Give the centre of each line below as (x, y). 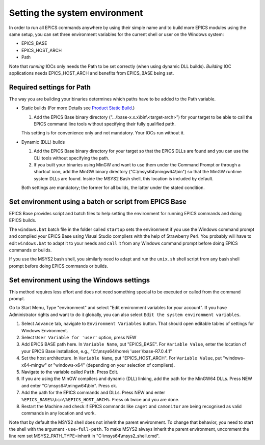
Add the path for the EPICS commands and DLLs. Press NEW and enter (93, 393)
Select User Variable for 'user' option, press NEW (79, 337)
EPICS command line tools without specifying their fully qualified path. (105, 124)
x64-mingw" (34, 365)
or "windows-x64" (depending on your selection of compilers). (111, 365)
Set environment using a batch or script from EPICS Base (98, 202)
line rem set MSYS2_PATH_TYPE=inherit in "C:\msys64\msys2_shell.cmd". (84, 436)
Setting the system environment (76, 13)
